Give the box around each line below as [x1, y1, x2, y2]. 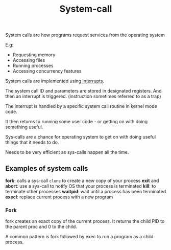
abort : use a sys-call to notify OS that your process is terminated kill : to [5, 183, 156, 189]
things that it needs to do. [5, 139, 59, 146]
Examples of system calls [5, 164, 88, 173]
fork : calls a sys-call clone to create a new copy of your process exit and [5, 177, 159, 184]
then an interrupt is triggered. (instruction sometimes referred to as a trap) [5, 93, 161, 100]
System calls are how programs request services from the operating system [5, 32, 165, 38]
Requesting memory [12, 52, 56, 58]
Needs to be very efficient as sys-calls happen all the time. [5, 149, 129, 155]
